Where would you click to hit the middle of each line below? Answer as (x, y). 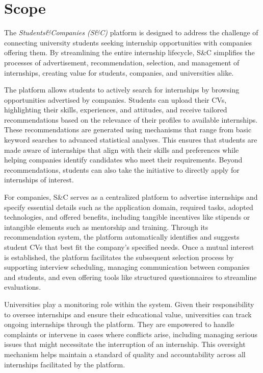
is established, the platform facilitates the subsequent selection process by (119, 257)
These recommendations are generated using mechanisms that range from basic (128, 130)
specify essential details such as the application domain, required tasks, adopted (129, 207)
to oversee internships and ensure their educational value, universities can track (128, 314)
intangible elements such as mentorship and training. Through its (106, 227)
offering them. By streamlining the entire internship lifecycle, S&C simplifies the (129, 52)
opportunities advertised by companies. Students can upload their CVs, (115, 99)
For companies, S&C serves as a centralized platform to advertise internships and (131, 197)
